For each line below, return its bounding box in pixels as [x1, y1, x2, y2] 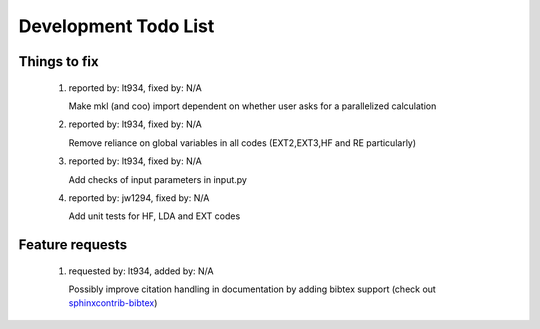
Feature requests [18, 236, 128, 254]
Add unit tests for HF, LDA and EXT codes [68, 210, 241, 222]
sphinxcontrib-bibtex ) [68, 297, 158, 309]
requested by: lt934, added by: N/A [68, 265, 214, 277]
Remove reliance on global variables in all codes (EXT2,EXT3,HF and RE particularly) [68, 136, 417, 149]
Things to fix [18, 53, 99, 70]
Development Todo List [18, 15, 215, 37]
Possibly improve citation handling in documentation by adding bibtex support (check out [68, 283, 437, 295]
